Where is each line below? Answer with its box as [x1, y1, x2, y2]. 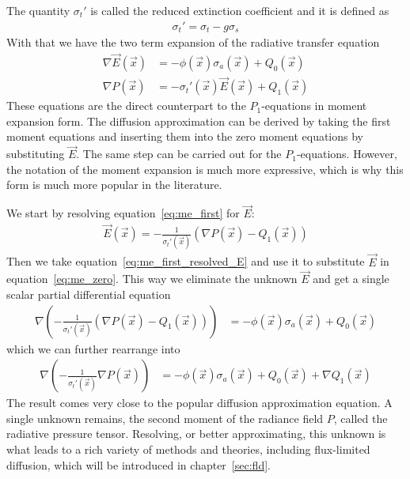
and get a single [313, 270, 389, 287]
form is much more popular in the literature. [6, 176, 222, 193]
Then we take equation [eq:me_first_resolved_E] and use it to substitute [6, 253, 365, 270]
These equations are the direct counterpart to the [6, 97, 246, 114]
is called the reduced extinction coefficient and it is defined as [90, 2, 389, 18]
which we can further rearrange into [6, 340, 180, 356]
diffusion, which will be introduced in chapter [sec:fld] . [6, 456, 271, 473]
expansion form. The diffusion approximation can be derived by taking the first [6, 112, 391, 129]
